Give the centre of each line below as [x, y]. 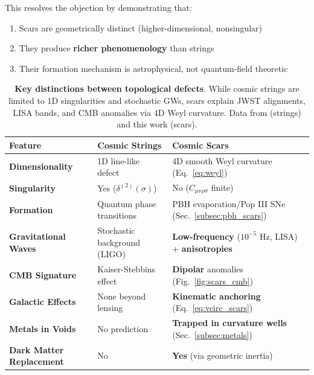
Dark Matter [37, 349]
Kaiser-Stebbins [127, 269]
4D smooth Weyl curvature [222, 160]
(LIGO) [111, 254]
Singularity [33, 187]
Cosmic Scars [200, 145]
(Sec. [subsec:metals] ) [212, 334]
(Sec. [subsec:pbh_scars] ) [219, 215]
